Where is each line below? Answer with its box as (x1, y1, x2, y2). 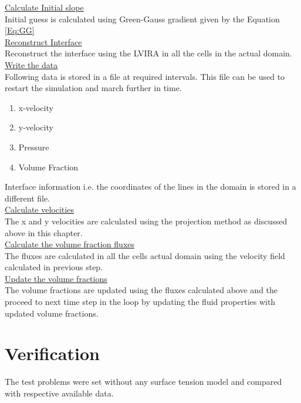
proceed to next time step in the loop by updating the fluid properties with (5, 295, 276, 308)
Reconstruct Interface (5, 35, 82, 48)
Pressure (18, 140, 49, 153)
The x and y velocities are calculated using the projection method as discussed (5, 214, 288, 227)
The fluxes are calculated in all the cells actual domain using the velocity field (5, 249, 285, 261)
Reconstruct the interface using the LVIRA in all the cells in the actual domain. (5, 47, 292, 59)
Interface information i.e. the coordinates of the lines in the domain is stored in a (5, 180, 296, 193)
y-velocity (18, 121, 53, 133)
